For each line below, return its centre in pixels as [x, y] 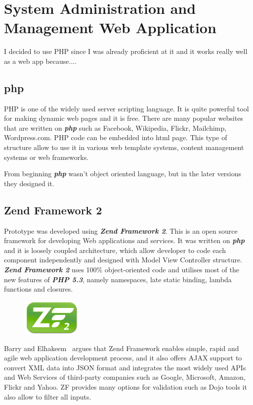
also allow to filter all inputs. [48, 396]
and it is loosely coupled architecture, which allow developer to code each [115, 250]
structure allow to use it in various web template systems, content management [124, 147]
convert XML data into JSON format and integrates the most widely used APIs [125, 367]
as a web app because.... [41, 61]
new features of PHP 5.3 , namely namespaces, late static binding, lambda [118, 279]
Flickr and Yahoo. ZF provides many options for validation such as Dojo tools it [126, 386]
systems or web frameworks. [46, 157]
